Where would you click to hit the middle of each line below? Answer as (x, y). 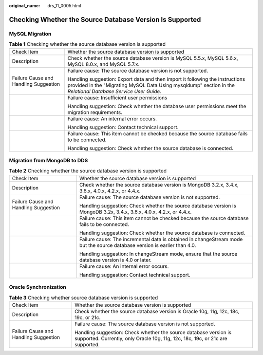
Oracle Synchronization (38, 287)
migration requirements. (95, 112)
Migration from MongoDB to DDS (48, 160)
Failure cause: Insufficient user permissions (117, 97)
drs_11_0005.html (64, 6)
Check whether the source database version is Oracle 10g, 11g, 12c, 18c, (157, 311)
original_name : (25, 6)
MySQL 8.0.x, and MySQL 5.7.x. (103, 64)
